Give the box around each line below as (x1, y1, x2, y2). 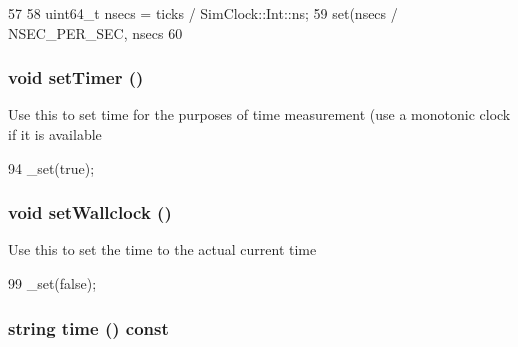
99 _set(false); (8, 273, 97, 293)
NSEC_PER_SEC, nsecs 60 (8, 22, 183, 43)
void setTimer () (8, 65, 144, 90)
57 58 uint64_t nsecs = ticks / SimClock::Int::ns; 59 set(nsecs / (8, 3, 398, 23)
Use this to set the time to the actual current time (8, 239, 317, 260)
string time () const (8, 315, 169, 340)
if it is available (8, 124, 102, 144)
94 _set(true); (8, 157, 95, 178)
